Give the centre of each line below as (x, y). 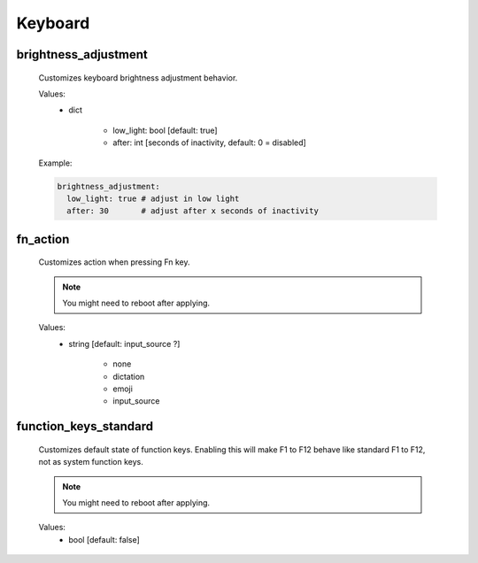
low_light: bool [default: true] (165, 130)
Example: (55, 163)
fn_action (43, 239)
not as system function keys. (91, 462)
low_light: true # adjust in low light (153, 198)
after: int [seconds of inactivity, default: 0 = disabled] (210, 143)
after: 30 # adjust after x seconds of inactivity (193, 211)
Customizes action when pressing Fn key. (114, 262)
